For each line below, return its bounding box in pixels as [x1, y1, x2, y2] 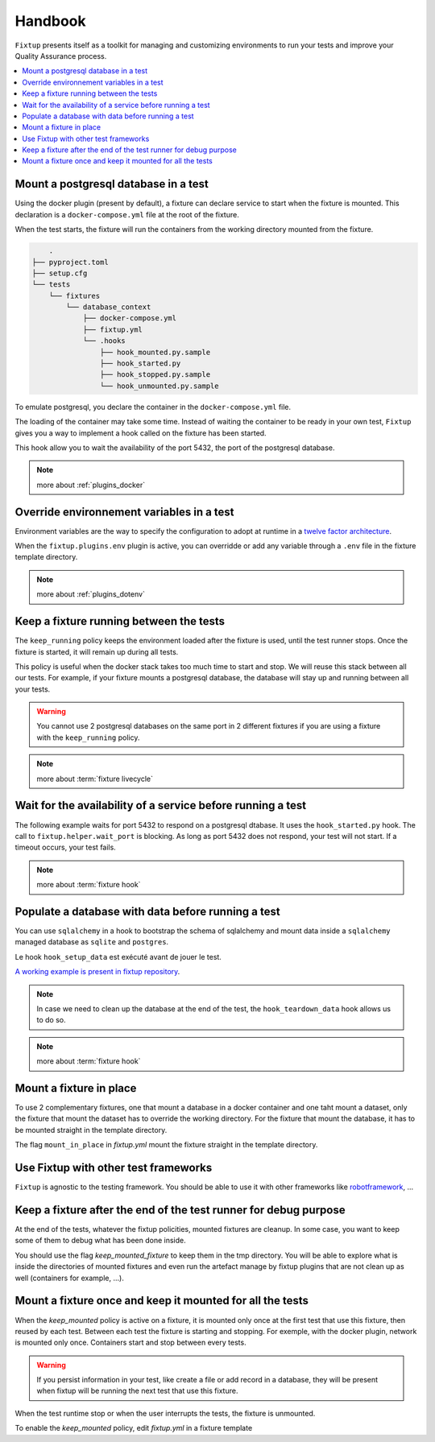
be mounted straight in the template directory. [14, 1125, 168, 1134]
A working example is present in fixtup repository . [14, 967, 180, 977]
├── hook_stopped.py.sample [99, 370, 211, 379]
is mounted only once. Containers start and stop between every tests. [14, 1337, 246, 1348]
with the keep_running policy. [36, 733, 140, 742]
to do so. [36, 1015, 66, 1025]
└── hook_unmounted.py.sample [99, 381, 219, 390]
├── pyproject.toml [31, 258, 109, 267]
